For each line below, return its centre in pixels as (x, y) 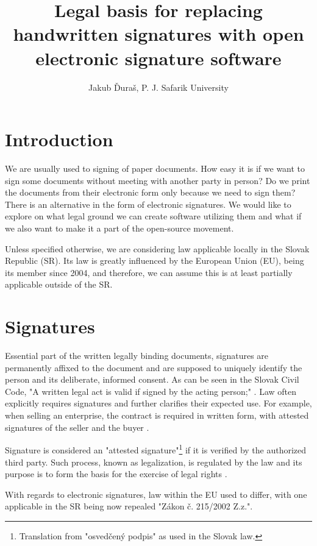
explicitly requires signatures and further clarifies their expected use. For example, (158, 403)
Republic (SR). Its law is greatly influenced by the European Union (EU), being (155, 261)
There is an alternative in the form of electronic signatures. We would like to (148, 204)
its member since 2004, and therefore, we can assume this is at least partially (149, 272)
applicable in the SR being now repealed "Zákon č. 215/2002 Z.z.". (129, 506)
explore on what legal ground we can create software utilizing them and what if (153, 216)
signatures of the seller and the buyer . (77, 427)
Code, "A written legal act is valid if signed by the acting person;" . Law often (151, 391)
